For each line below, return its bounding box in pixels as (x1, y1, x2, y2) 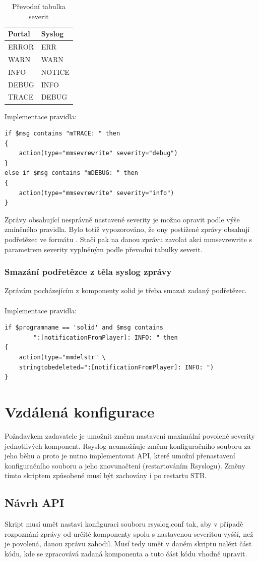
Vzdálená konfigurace (5, 401, 155, 421)
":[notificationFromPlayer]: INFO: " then (33, 334, 178, 341)
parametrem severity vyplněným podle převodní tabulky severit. (5, 244, 203, 254)
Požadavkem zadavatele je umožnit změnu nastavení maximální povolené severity (5, 430, 255, 441)
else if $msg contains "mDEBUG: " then (5, 169, 138, 177)
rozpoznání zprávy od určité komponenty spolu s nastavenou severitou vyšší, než (5, 528, 253, 539)
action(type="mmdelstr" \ (19, 354, 106, 361)
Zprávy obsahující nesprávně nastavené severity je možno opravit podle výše (5, 214, 240, 224)
